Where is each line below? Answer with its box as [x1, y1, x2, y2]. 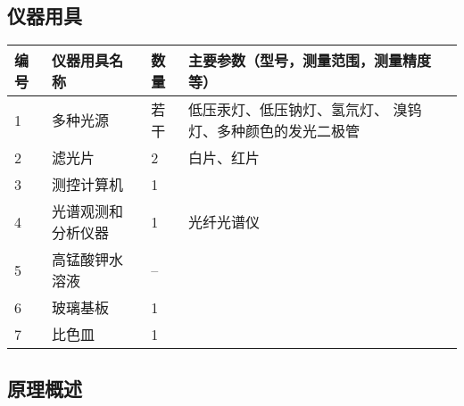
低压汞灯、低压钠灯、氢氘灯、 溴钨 [188, 99, 422, 120]
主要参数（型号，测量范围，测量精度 [188, 50, 432, 71]
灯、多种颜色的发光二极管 [188, 120, 360, 142]
